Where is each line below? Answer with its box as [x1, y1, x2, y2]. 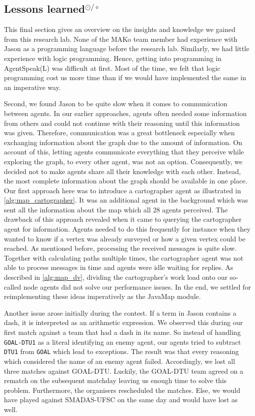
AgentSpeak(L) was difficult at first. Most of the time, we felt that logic [4, 62, 221, 73]
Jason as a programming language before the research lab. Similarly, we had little [4, 43, 250, 54]
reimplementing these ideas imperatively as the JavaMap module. [4, 291, 201, 301]
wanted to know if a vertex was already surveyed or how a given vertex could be [4, 233, 246, 243]
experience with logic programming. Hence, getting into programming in [4, 53, 222, 63]
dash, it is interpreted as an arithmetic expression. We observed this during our [4, 317, 243, 327]
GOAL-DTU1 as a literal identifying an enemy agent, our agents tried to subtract [4, 336, 241, 347]
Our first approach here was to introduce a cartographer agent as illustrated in [4, 185, 241, 195]
